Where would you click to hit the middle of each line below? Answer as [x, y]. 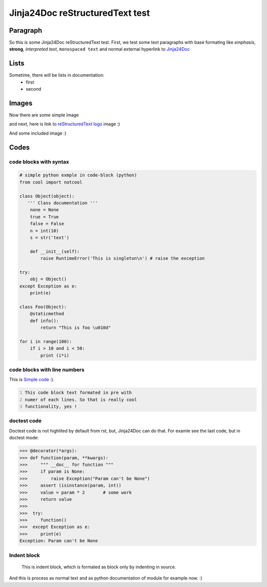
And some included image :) [38, 133]
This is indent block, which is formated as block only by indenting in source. [99, 567]
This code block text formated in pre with [78, 393]
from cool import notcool [51, 182]
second [34, 89]
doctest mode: [24, 438]
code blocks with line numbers [47, 370]
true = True [44, 217]
